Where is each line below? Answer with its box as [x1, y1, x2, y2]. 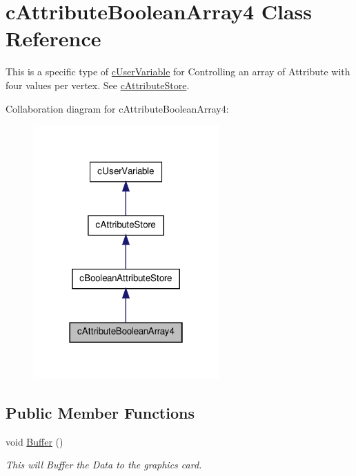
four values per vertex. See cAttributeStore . [6, 77, 190, 92]
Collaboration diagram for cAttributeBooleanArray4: [6, 101, 229, 115]
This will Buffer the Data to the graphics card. [6, 457, 202, 472]
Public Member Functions [6, 401, 195, 423]
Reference [6, 24, 101, 53]
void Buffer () [6, 434, 63, 448]
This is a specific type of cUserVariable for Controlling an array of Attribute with [6, 64, 350, 79]
